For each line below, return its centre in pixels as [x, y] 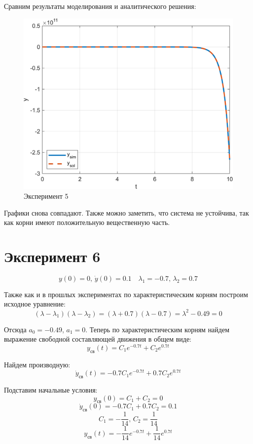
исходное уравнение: [35, 304]
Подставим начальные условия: [51, 390]
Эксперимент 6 [52, 256]
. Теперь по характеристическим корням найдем [158, 329]
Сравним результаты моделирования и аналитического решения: [100, 6]
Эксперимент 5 [46, 196]
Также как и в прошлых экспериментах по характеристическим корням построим [126, 294]
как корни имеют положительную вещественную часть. [87, 222]
